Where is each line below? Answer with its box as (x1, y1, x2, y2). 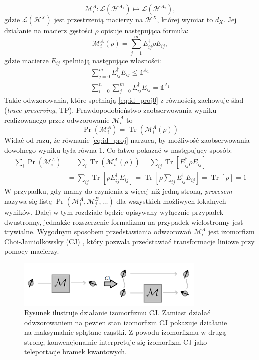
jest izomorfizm (208, 226, 255, 237)
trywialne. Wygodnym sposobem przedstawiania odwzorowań (4, 226, 192, 237)
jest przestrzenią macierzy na (54, 14, 143, 24)
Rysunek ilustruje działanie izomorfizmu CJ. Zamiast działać (24, 307, 211, 318)
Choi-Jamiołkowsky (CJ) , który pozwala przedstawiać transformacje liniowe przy (4, 236, 255, 246)
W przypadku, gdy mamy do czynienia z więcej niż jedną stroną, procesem (4, 186, 232, 196)
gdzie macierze (4, 55, 49, 65)
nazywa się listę (4, 196, 52, 206)
